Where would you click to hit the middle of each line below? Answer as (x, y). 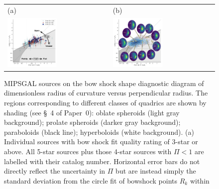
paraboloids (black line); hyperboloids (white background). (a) (99, 132)
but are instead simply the (156, 171)
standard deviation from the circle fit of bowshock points (91, 180)
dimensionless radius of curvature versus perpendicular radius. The (106, 93)
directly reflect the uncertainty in (55, 171)
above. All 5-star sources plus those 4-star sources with (88, 151)
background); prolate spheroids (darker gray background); (92, 122)
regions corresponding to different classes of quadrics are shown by (105, 103)
